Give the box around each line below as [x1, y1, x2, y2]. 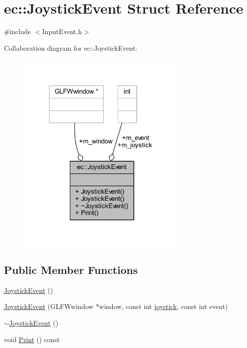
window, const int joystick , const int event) [99, 301, 228, 311]
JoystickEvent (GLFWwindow [4, 301, 94, 311]
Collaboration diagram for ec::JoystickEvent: [4, 42, 138, 53]
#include [4, 26, 31, 37]
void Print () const [4, 334, 60, 344]
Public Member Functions [4, 262, 138, 277]
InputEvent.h [42, 26, 82, 37]
